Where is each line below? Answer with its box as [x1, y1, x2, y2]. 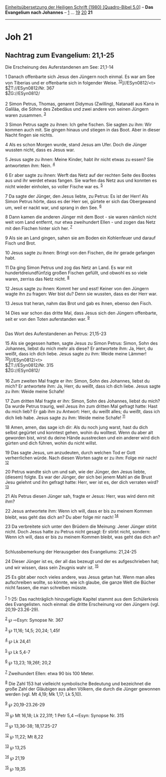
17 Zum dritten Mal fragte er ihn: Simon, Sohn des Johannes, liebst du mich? [5, 398, 161, 404]
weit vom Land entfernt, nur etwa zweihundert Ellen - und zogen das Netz [5, 219, 156, 225]
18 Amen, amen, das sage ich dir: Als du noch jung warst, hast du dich [5, 424, 148, 430]
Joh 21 [5, 32, 33, 43]
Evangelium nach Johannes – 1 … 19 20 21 [5, 9, 93, 15]
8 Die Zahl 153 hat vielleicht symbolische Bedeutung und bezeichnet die [5, 680, 151, 687]
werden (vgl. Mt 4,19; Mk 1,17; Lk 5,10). [5, 691, 83, 697]
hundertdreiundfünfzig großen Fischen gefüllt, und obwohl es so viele [5, 269, 147, 276]
